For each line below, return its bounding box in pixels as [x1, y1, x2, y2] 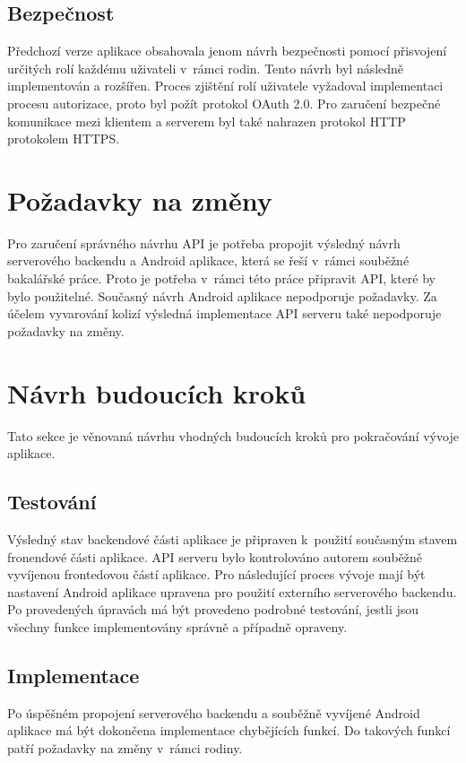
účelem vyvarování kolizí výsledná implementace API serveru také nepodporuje [7, 304, 442, 323]
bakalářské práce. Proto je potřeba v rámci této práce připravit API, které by [7, 269, 436, 288]
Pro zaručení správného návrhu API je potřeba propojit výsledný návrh [7, 233, 401, 252]
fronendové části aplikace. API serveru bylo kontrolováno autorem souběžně [7, 547, 423, 566]
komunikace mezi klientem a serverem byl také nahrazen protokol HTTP [7, 111, 406, 130]
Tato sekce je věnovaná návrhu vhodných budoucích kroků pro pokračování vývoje [7, 426, 459, 445]
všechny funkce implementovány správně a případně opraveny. [7, 617, 348, 636]
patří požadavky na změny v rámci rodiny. [7, 738, 243, 757]
